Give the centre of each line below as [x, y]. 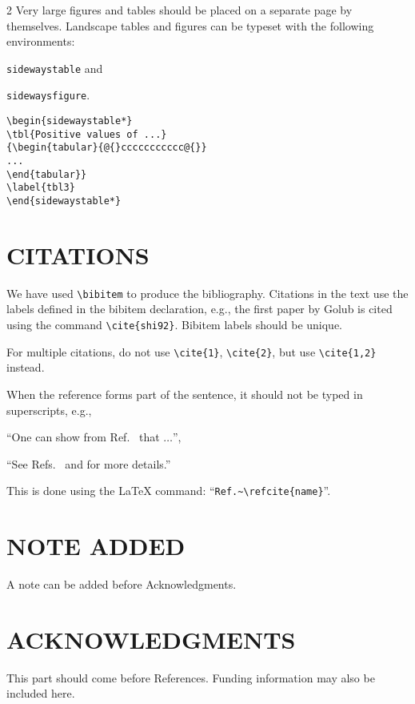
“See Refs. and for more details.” [89, 463]
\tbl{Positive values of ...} [87, 134]
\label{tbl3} [41, 188]
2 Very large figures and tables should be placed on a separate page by [180, 10]
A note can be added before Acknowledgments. [122, 584]
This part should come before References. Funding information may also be [191, 677]
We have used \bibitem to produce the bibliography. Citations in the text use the [207, 293]
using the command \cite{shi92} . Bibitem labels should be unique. [175, 325]
